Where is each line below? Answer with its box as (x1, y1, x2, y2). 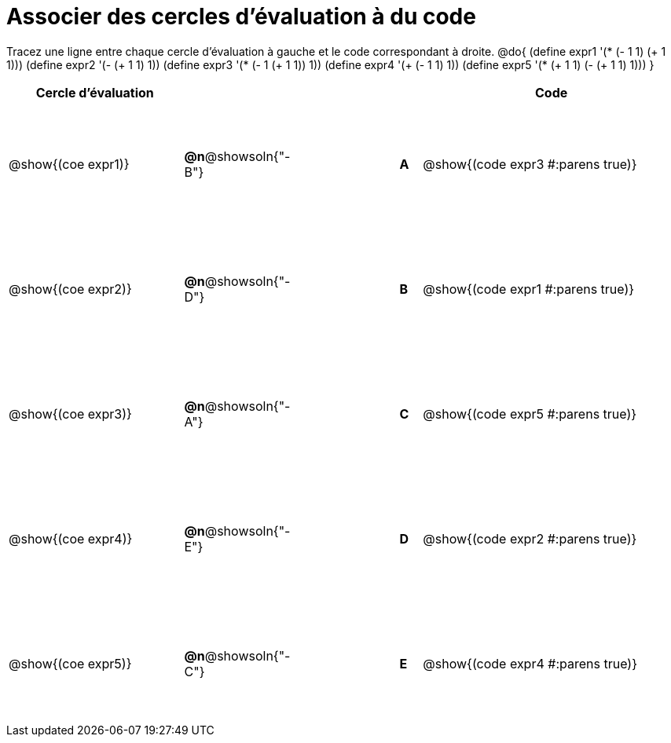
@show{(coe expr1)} (9, 156, 130, 173)
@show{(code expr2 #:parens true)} (423, 531, 637, 547)
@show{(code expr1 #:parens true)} (423, 281, 635, 298)
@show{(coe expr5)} (9, 656, 132, 672)
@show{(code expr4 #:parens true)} (423, 656, 637, 672)
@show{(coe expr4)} (9, 531, 133, 547)
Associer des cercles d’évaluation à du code (6, 3, 476, 30)
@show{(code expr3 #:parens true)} (423, 156, 637, 173)
